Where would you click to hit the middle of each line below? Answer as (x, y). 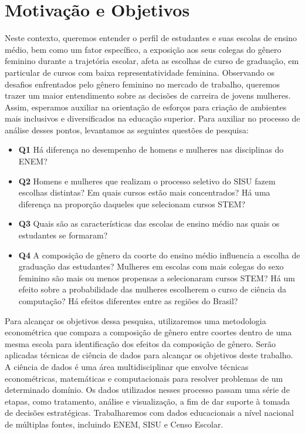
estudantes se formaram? (63, 235)
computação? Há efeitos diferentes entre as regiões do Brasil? (128, 301)
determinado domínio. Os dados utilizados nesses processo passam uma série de (147, 390)
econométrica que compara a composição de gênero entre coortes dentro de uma (148, 332)
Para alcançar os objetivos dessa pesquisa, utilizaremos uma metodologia (135, 320)
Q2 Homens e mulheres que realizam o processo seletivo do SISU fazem (147, 181)
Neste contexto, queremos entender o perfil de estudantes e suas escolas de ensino (151, 38)
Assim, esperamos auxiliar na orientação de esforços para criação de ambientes (146, 107)
